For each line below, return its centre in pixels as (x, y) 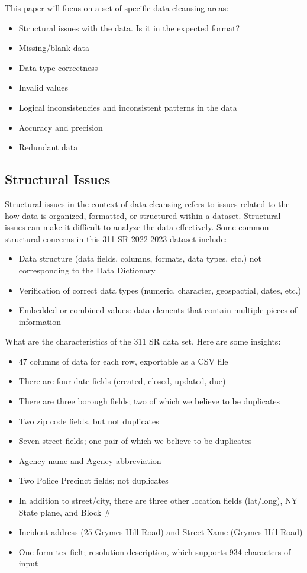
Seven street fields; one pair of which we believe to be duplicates (135, 441)
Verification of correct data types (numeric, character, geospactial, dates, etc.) (160, 290)
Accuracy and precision (61, 127)
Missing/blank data (54, 48)
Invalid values (43, 87)
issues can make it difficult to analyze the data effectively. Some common (137, 227)
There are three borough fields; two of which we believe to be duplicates (149, 401)
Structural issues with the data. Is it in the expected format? (129, 28)
